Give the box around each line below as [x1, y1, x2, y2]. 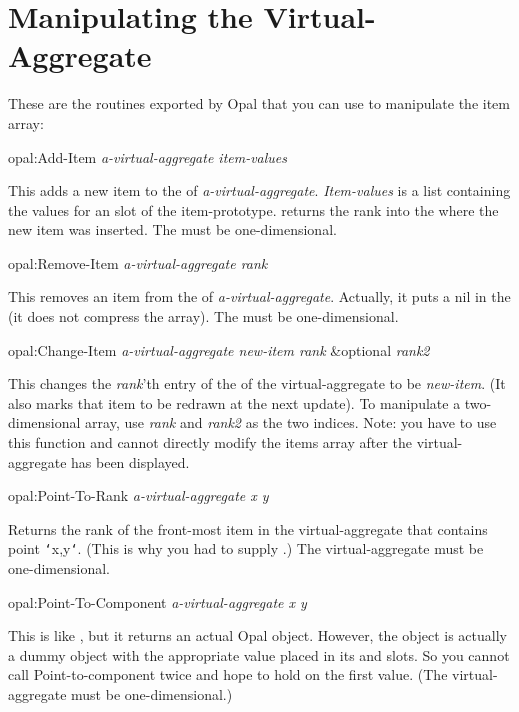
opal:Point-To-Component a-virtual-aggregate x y [8, 591, 307, 612]
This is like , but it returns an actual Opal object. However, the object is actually [8, 625, 507, 646]
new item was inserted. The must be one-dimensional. [8, 219, 337, 240]
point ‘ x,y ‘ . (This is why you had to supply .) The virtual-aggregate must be [8, 538, 484, 559]
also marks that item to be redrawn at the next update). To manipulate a [8, 392, 461, 413]
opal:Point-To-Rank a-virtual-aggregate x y [8, 485, 269, 506]
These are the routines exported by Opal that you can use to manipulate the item [8, 93, 510, 114]
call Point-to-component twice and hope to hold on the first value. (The [8, 664, 448, 685]
